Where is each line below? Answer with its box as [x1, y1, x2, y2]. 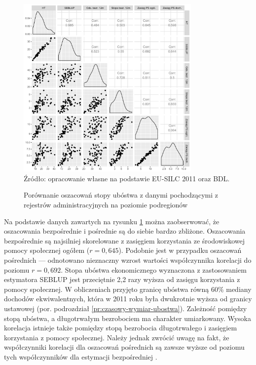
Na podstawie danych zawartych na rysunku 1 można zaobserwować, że [4, 216, 219, 226]
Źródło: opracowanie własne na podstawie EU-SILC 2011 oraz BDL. [24, 173, 230, 183]
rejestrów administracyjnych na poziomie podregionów [24, 199, 188, 209]
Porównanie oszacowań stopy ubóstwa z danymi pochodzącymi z [24, 190, 218, 200]
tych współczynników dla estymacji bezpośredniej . [4, 351, 157, 362]
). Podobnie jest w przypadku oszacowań [118, 245, 242, 255]
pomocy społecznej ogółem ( [4, 245, 90, 255]
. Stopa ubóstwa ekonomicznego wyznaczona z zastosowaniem [61, 264, 247, 275]
